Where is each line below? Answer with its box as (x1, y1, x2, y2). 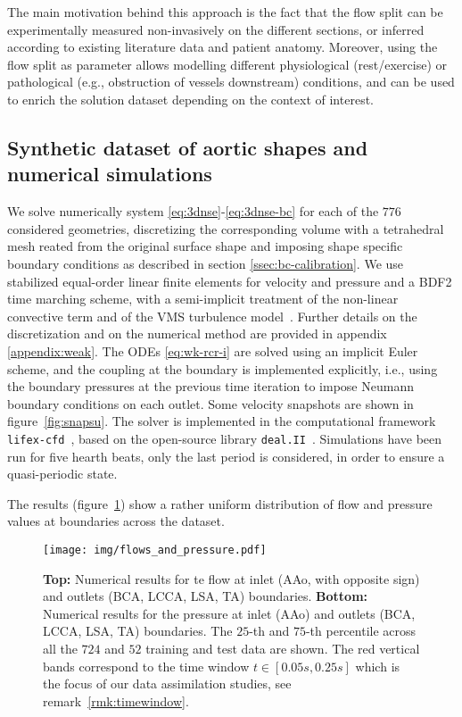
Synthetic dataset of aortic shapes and (7, 133, 368, 161)
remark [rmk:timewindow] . (43, 691, 189, 710)
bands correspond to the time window (43, 656, 250, 675)
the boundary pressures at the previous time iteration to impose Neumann (7, 377, 414, 396)
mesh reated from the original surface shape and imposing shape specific (7, 237, 403, 255)
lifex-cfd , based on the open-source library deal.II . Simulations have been (7, 429, 442, 447)
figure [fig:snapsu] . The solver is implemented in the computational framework (7, 412, 436, 430)
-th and (249, 621, 290, 640)
